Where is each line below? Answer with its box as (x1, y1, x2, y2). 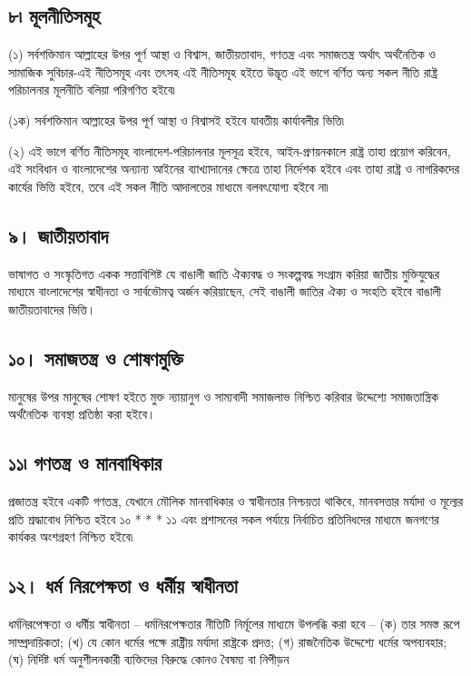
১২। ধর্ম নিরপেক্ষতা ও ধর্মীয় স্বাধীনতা (8, 572, 238, 600)
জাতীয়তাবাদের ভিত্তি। (8, 299, 96, 318)
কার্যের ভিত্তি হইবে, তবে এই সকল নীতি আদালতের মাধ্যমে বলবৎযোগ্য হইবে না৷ (8, 176, 329, 195)
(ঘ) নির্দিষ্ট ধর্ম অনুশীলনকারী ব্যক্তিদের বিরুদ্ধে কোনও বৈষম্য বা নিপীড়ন (8, 650, 289, 669)
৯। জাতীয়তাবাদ (8, 221, 109, 249)
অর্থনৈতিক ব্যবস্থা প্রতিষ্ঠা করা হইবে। (8, 404, 156, 423)
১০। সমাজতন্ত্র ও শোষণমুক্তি (8, 343, 183, 372)
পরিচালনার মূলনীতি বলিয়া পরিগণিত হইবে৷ (8, 80, 175, 99)
